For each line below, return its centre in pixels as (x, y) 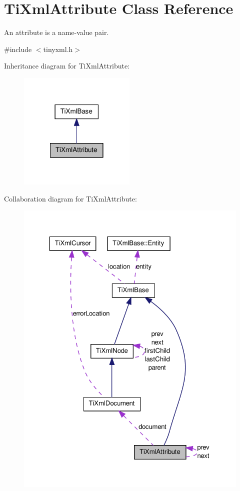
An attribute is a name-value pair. (56, 32)
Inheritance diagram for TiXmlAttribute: (67, 66)
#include (18, 49)
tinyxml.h (58, 49)
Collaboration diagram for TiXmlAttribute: (70, 198)
